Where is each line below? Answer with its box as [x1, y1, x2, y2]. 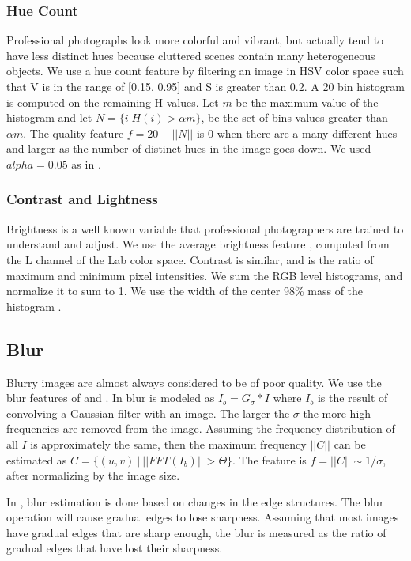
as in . [71, 155, 101, 172]
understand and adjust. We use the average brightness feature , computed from [6, 236, 390, 252]
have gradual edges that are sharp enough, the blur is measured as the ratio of [6, 524, 386, 540]
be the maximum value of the [236, 93, 379, 110]
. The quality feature [23, 124, 124, 141]
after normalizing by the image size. [6, 467, 180, 483]
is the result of [317, 389, 388, 406]
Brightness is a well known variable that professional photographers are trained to [6, 220, 404, 237]
